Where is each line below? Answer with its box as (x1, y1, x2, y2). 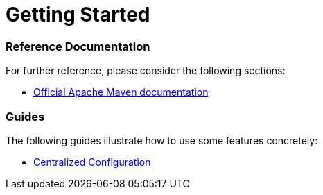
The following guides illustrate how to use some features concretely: (6, 134, 318, 146)
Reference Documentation (6, 39, 150, 53)
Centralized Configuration (33, 155, 151, 168)
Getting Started (6, 3, 150, 26)
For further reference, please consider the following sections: (6, 65, 286, 77)
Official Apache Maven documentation (33, 86, 209, 99)
